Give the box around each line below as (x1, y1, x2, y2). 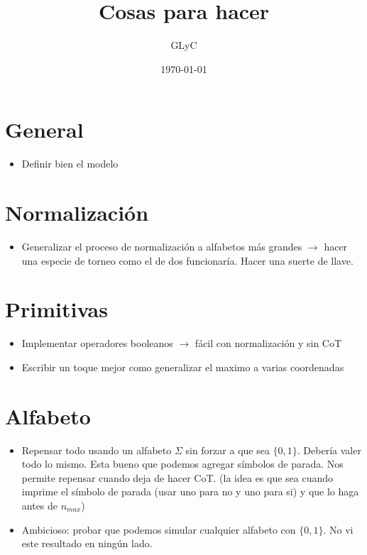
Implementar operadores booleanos (21, 336, 173, 351)
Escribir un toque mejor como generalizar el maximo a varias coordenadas (21, 359, 344, 374)
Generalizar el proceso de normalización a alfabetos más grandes (21, 238, 302, 253)
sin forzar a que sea (185, 442, 270, 457)
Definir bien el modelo (21, 156, 119, 171)
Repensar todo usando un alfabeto (21, 442, 172, 457)
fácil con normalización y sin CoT (195, 336, 342, 351)
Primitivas (5, 295, 108, 324)
